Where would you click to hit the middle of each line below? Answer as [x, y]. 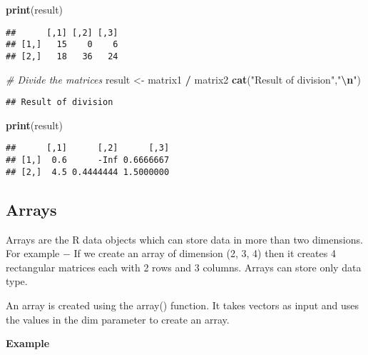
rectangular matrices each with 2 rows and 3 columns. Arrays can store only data [184, 267]
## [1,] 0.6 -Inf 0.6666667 [88, 160]
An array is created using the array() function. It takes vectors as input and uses [183, 305]
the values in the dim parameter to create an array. [118, 319]
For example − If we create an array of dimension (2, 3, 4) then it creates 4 [171, 253]
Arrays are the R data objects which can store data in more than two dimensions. [184, 239]
